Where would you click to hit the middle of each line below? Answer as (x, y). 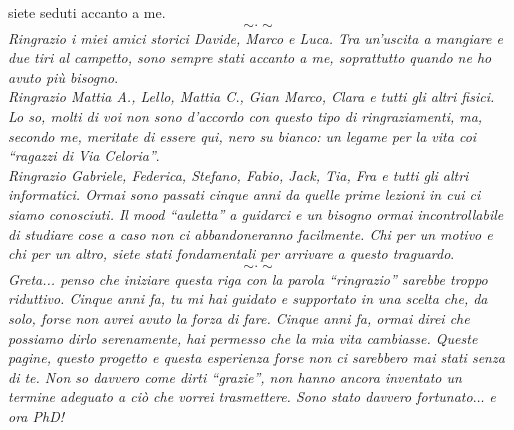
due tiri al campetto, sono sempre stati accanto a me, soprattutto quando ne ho (250, 57)
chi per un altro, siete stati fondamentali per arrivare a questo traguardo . (231, 253)
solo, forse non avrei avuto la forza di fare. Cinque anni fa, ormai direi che (239, 317)
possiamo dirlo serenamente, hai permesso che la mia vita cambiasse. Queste (243, 337)
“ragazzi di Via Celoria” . (84, 155)
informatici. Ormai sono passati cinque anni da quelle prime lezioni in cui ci (244, 194)
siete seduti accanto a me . (87, 12)
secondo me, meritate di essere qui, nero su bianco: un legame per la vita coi (242, 135)
